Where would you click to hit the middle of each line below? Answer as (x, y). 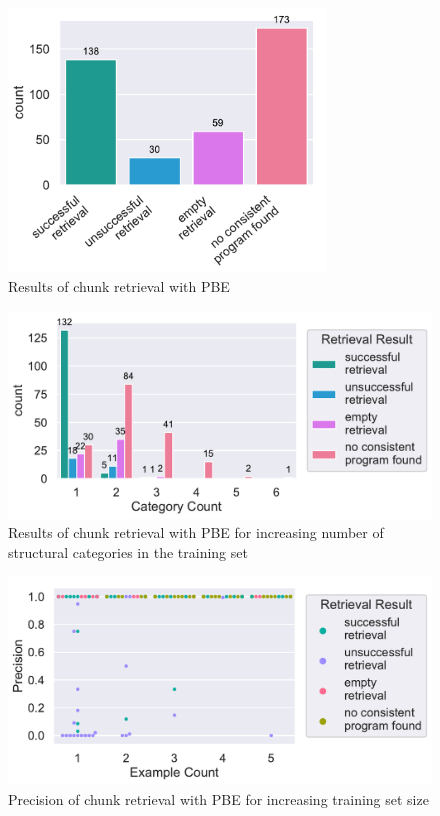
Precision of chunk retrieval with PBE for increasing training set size (218, 798)
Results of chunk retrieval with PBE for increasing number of (196, 532)
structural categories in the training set (128, 551)
